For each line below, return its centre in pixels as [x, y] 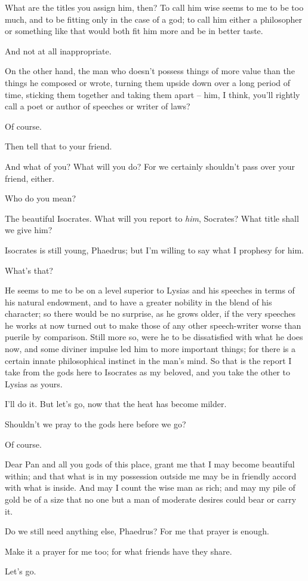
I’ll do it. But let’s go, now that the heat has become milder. [116, 404]
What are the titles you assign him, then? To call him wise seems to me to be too [154, 7]
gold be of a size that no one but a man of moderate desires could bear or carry [151, 499]
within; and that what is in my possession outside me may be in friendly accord [151, 475]
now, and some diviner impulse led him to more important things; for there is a [150, 349]
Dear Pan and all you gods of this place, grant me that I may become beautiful [150, 464]
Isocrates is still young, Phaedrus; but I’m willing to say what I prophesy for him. [155, 250]
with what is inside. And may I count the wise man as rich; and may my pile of [150, 487]
